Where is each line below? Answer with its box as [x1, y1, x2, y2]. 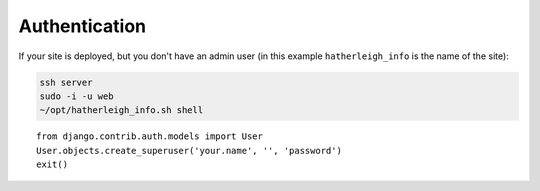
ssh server [39, 76, 93, 88]
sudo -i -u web [39, 90, 114, 102]
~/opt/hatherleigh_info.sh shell [39, 105, 204, 116]
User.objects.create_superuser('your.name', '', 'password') [36, 145, 342, 156]
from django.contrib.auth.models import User [36, 131, 264, 142]
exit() [36, 159, 69, 170]
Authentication [18, 15, 147, 37]
